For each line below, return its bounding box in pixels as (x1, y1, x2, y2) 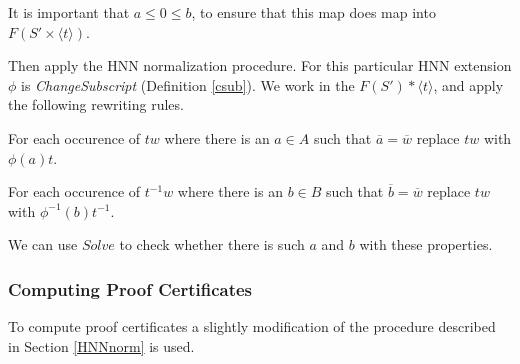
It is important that (8, 2, 130, 22)
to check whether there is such (119, 234, 305, 255)
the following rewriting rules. (8, 94, 184, 115)
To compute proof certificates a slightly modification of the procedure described (8, 316, 496, 337)
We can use (8, 234, 78, 255)
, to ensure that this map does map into (191, 2, 436, 22)
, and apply (433, 74, 504, 95)
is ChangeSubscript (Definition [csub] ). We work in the (21, 74, 355, 95)
